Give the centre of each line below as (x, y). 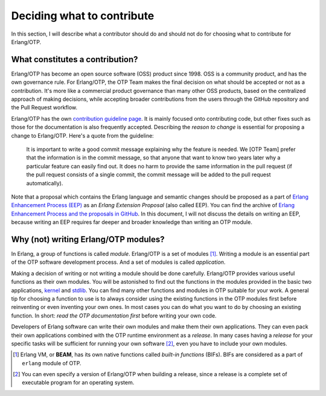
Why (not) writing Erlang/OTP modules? (88, 239)
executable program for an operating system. (78, 383)
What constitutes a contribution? (75, 59)
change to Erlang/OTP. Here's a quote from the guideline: (82, 135)
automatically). (45, 183)
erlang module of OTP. (52, 363)
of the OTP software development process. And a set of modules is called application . (118, 262)
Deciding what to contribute (83, 16)
